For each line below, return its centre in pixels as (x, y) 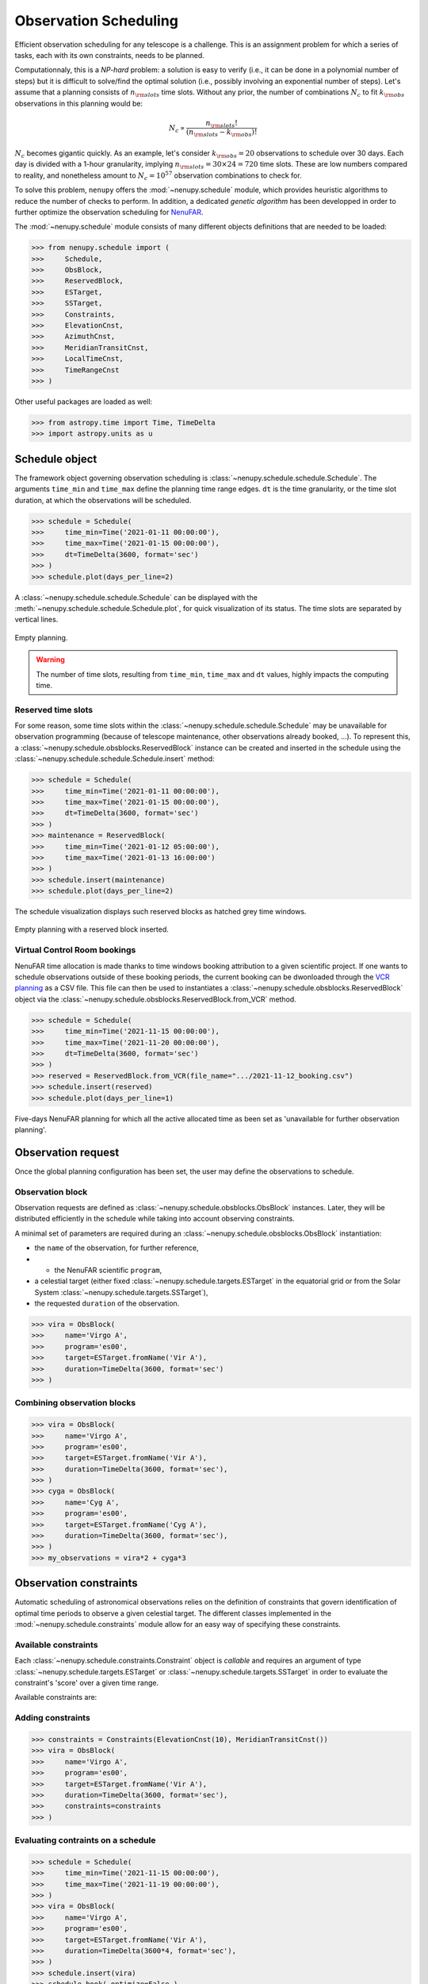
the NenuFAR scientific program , (108, 1270)
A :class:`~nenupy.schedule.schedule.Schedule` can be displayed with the (136, 597)
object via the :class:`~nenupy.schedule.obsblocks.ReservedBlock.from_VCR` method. (155, 999)
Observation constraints (76, 1583)
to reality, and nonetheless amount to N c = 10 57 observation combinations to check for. (158, 176)
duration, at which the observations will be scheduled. (103, 500)
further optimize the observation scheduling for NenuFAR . (109, 212)
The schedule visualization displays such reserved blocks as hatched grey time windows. (160, 912)
